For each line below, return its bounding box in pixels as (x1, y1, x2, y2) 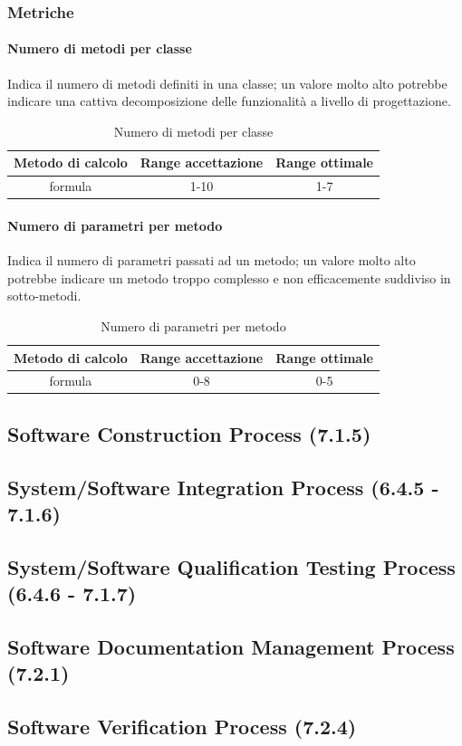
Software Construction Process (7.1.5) (7, 419, 371, 447)
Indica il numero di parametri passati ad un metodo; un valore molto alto (7, 251, 416, 270)
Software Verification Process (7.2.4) (7, 713, 357, 741)
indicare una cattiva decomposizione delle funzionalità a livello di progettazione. (7, 91, 451, 110)
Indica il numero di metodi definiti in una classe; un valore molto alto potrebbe (7, 73, 448, 92)
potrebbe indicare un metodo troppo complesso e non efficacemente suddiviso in (7, 268, 451, 287)
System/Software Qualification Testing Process (7, 552, 456, 580)
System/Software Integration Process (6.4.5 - (7, 473, 439, 501)
